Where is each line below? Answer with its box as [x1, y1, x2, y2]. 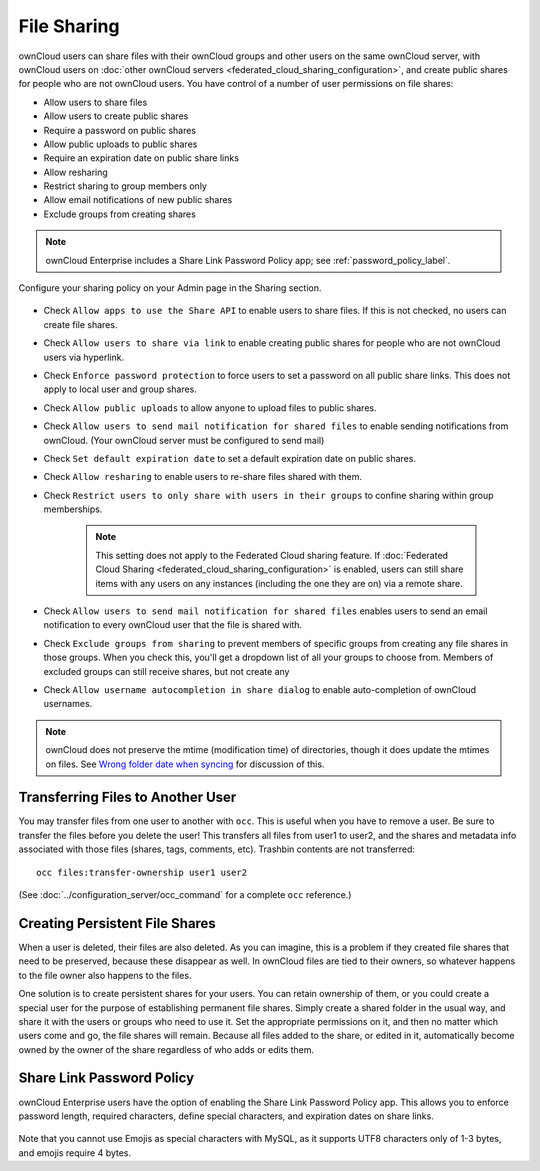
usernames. [43, 698, 93, 710]
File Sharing [18, 15, 120, 37]
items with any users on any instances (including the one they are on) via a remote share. [95, 577, 464, 589]
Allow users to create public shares [43, 110, 189, 122]
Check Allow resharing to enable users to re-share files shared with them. [43, 471, 362, 483]
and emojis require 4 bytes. [18, 1146, 132, 1159]
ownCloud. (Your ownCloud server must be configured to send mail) [43, 434, 325, 446]
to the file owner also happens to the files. [18, 969, 192, 981]
